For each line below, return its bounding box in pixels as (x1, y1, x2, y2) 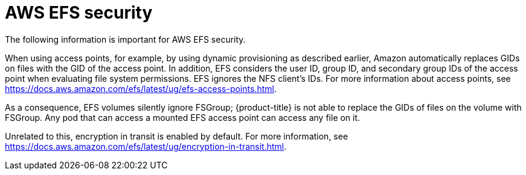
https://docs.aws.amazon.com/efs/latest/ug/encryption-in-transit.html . (5, 141, 287, 152)
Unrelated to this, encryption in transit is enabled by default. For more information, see (5, 130, 348, 141)
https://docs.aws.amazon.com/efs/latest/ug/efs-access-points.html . (5, 83, 277, 94)
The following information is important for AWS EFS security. (5, 34, 246, 45)
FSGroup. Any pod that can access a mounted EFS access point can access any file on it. (5, 112, 361, 123)
